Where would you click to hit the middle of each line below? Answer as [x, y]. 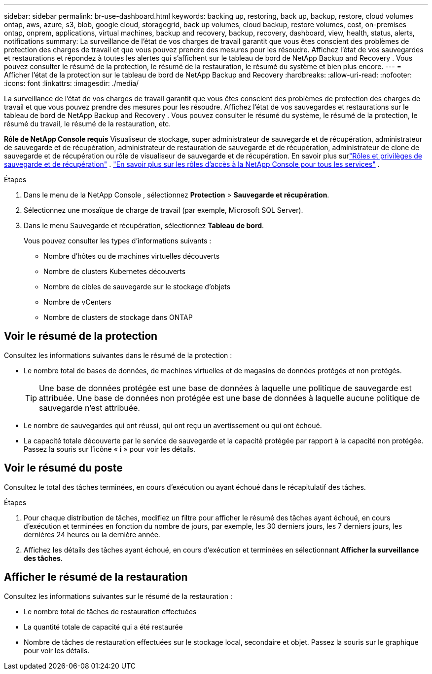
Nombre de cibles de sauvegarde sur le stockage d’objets [137, 287]
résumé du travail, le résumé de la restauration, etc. [88, 124]
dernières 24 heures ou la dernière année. [92, 534]
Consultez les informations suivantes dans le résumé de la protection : [118, 355]
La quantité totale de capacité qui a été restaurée [103, 627]
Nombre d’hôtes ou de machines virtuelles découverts [132, 256]
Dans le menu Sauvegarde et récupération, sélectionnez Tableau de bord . [144, 225]
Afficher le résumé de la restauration [96, 577]
